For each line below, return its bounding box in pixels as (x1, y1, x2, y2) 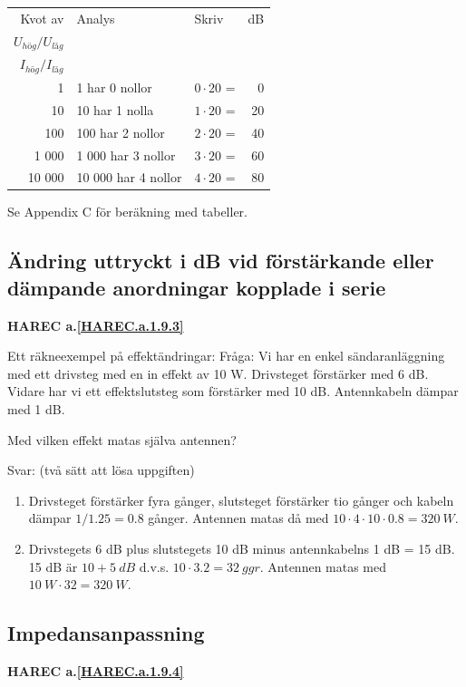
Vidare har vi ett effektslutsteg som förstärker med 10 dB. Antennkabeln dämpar (7, 382, 459, 401)
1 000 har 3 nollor (76, 145, 176, 164)
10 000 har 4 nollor (76, 168, 182, 187)
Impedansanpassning (7, 619, 205, 647)
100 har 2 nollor (76, 122, 165, 141)
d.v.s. (139, 556, 170, 576)
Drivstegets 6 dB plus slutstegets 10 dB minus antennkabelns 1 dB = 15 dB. (28, 539, 455, 557)
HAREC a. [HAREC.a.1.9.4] (7, 661, 184, 680)
